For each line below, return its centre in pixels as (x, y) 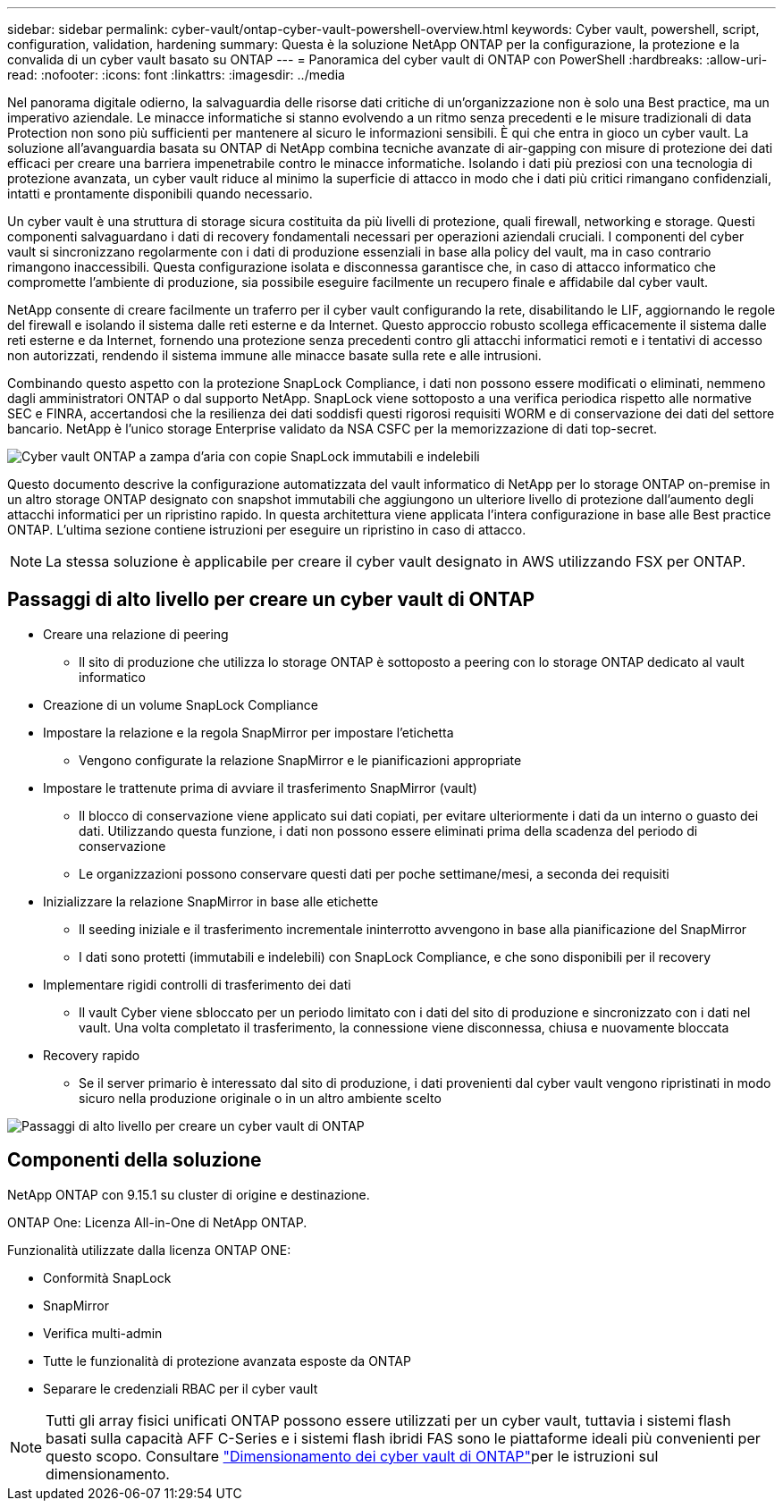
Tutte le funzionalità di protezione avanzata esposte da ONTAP (227, 1361)
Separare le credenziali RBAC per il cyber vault (181, 1388)
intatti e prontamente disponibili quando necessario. (160, 194)
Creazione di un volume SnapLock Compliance (181, 704)
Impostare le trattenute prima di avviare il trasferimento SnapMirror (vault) (260, 788)
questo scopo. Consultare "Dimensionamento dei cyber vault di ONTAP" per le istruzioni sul (352, 1456)
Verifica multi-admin (103, 1333)
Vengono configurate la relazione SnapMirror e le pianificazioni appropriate (300, 760)
